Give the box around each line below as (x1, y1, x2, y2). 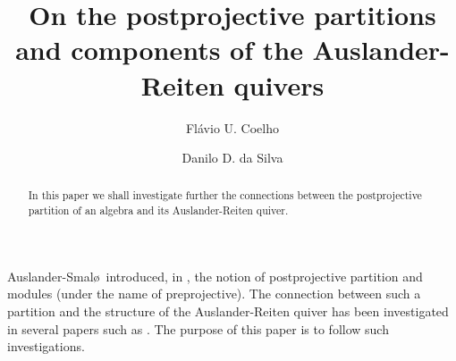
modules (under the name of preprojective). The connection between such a (7, 284, 421, 303)
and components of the (15, 31, 303, 68)
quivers (233, 66, 325, 103)
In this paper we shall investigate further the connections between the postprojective (28, 188, 422, 203)
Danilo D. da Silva (182, 148, 283, 167)
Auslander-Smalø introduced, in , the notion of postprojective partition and (7, 266, 423, 285)
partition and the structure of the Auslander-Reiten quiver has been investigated (7, 301, 449, 320)
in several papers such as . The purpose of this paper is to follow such (7, 319, 389, 338)
